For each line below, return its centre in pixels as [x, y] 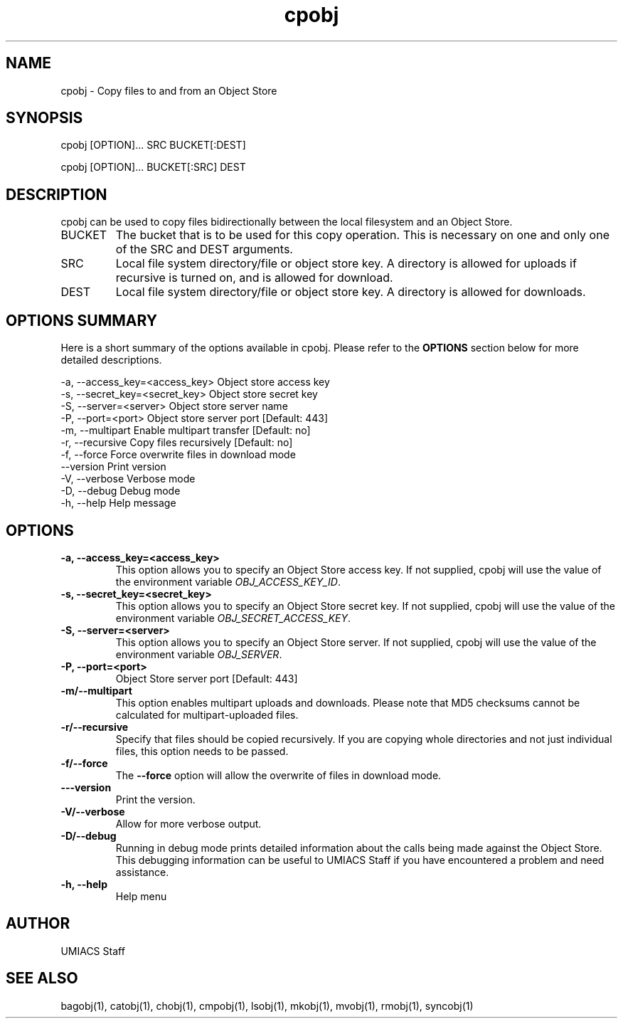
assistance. [142, 872]
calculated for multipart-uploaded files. [207, 714]
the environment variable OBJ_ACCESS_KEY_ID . [228, 581]
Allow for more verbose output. [188, 823]
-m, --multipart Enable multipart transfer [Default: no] [186, 431]
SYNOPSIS [44, 118]
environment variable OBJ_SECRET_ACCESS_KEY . [233, 618]
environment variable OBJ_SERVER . [199, 654]
